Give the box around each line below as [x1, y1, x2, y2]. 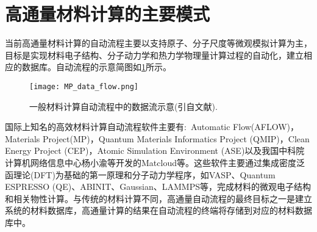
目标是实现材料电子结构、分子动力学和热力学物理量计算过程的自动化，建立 [5, 48, 304, 61]
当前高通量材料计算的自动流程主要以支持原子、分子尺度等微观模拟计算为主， [5, 37, 312, 49]
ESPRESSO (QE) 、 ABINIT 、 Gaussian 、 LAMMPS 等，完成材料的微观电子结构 [5, 180, 312, 193]
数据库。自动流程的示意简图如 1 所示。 [21, 60, 171, 73]
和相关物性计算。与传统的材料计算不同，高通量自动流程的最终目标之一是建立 [5, 192, 312, 205]
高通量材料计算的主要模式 [5, 1, 210, 26]
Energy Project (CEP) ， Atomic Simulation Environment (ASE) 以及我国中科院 [5, 144, 305, 157]
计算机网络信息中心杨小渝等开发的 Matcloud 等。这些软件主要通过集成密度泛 [5, 156, 305, 169]
